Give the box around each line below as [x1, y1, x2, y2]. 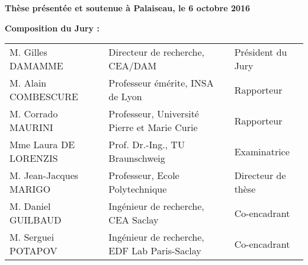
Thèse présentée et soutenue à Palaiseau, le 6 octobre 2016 [5, 2, 251, 14]
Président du [234, 45, 287, 59]
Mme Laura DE [9, 138, 75, 152]
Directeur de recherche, [108, 45, 205, 59]
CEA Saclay [108, 213, 159, 227]
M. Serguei [9, 230, 54, 244]
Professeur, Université [108, 107, 199, 121]
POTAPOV [9, 244, 57, 258]
